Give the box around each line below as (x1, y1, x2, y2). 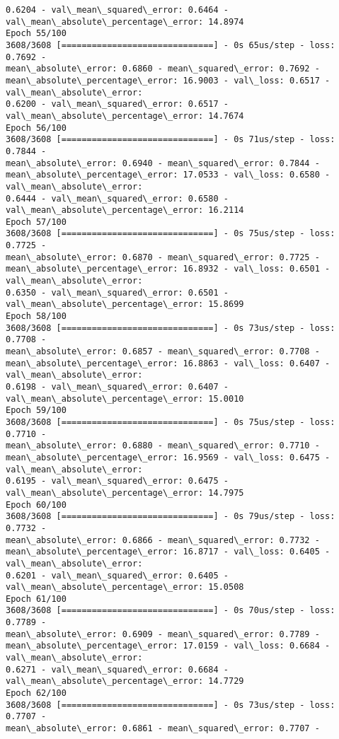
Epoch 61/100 (6, 593, 67, 604)
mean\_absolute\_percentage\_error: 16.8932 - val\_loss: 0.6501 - (6, 264, 331, 274)
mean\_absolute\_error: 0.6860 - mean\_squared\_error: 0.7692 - (6, 64, 320, 74)
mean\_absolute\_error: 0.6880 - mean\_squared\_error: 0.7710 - (6, 441, 320, 451)
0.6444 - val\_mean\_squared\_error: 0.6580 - (6, 193, 229, 204)
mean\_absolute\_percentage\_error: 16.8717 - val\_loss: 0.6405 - (6, 547, 331, 557)
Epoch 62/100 (6, 688, 67, 699)
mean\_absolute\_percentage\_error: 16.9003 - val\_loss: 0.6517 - (6, 75, 331, 86)
